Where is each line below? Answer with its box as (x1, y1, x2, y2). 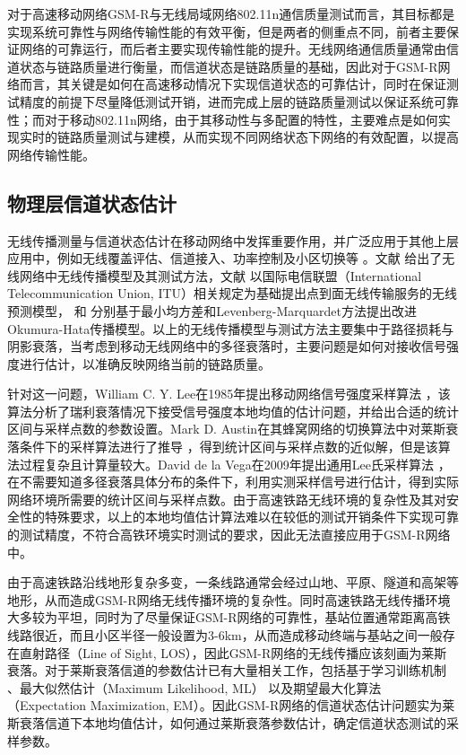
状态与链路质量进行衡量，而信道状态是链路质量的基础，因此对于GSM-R (19, 57, 438, 75)
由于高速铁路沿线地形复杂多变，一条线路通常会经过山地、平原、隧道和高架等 (7, 573, 459, 592)
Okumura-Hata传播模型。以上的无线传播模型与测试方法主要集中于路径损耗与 (7, 319, 454, 338)
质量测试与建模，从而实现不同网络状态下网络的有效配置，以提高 (82, 127, 459, 146)
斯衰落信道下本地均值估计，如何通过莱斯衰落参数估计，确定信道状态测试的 (7, 713, 446, 732)
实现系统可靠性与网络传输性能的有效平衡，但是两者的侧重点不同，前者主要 (7, 22, 446, 40)
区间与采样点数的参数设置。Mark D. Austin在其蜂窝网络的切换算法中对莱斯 (7, 419, 446, 438)
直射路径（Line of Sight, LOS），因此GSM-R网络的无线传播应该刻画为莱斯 (19, 643, 447, 662)
